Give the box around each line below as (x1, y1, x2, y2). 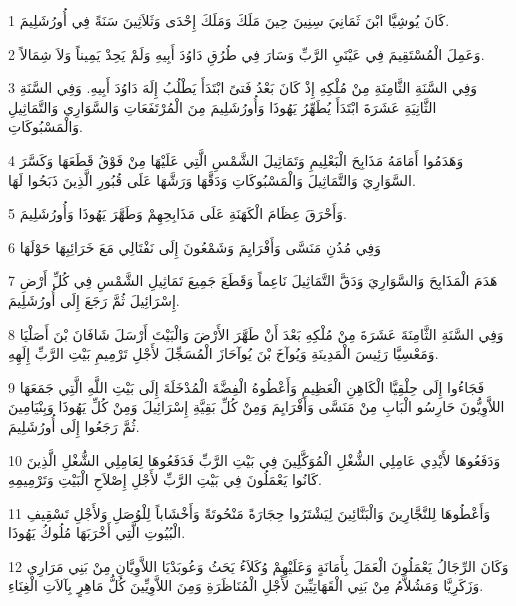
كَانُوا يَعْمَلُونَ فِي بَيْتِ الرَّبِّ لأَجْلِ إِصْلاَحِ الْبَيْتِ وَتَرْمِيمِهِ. (8, 469, 322, 490)
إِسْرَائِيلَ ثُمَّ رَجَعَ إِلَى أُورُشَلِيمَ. (8, 289, 180, 310)
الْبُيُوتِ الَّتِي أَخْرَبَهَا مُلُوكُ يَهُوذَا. (8, 522, 186, 543)
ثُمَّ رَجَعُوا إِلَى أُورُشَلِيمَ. (8, 415, 140, 436)
